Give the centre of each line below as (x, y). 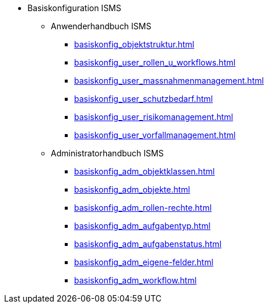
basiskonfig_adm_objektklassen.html (144, 171)
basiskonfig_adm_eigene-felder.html (144, 262)
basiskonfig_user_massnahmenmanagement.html (169, 81)
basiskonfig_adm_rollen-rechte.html (143, 208)
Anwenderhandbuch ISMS (101, 26)
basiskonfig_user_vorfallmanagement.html (155, 135)
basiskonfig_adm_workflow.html (135, 280)
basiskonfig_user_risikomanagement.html (154, 117)
